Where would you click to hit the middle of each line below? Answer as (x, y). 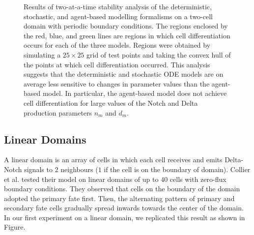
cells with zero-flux (198, 179)
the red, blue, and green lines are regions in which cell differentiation (127, 35)
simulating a (42, 54)
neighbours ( (79, 169)
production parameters (58, 112)
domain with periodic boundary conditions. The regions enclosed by (126, 26)
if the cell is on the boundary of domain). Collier (177, 169)
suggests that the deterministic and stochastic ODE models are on (124, 74)
